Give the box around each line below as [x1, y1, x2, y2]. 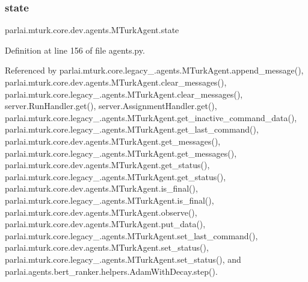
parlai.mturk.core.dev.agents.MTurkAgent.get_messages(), [5, 134, 221, 147]
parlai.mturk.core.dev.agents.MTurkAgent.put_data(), [5, 218, 206, 230]
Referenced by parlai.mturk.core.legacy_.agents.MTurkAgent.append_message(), [5, 64, 304, 77]
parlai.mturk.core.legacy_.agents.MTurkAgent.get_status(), [5, 170, 226, 183]
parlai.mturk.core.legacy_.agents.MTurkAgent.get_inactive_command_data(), [5, 111, 297, 124]
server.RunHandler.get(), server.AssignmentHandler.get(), [5, 99, 217, 112]
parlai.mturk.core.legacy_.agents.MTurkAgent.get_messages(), [5, 146, 237, 159]
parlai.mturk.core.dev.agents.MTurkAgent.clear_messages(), [5, 76, 227, 88]
